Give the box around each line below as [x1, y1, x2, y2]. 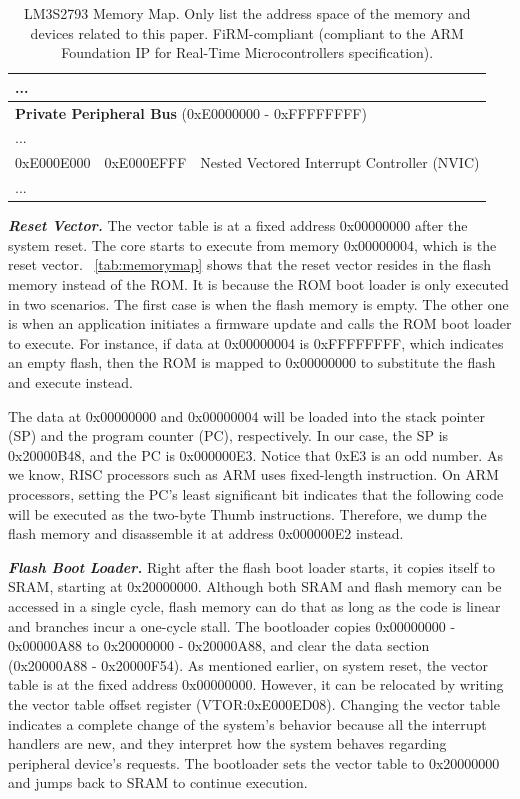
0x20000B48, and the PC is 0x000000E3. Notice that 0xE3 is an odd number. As [8, 444, 503, 465]
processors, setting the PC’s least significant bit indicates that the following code [8, 483, 504, 504]
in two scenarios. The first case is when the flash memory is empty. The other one [8, 293, 509, 314]
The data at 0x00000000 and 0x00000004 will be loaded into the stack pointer [8, 405, 485, 426]
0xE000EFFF [104, 152, 187, 173]
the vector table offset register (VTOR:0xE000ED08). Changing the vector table [8, 693, 500, 714]
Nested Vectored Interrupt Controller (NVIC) [200, 152, 480, 173]
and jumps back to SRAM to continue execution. [8, 772, 308, 793]
